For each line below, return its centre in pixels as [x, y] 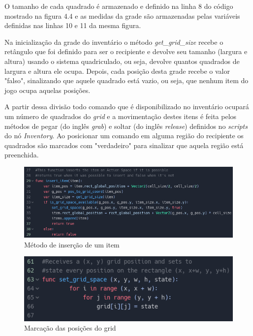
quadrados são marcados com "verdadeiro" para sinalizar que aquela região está [124, 145]
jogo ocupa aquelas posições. [47, 90]
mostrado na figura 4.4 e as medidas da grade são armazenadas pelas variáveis [122, 15]
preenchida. [22, 155]
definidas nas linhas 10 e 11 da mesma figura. [73, 25]
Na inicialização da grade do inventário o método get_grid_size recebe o [114, 42]
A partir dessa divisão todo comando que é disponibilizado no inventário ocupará [127, 107]
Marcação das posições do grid [70, 328]
